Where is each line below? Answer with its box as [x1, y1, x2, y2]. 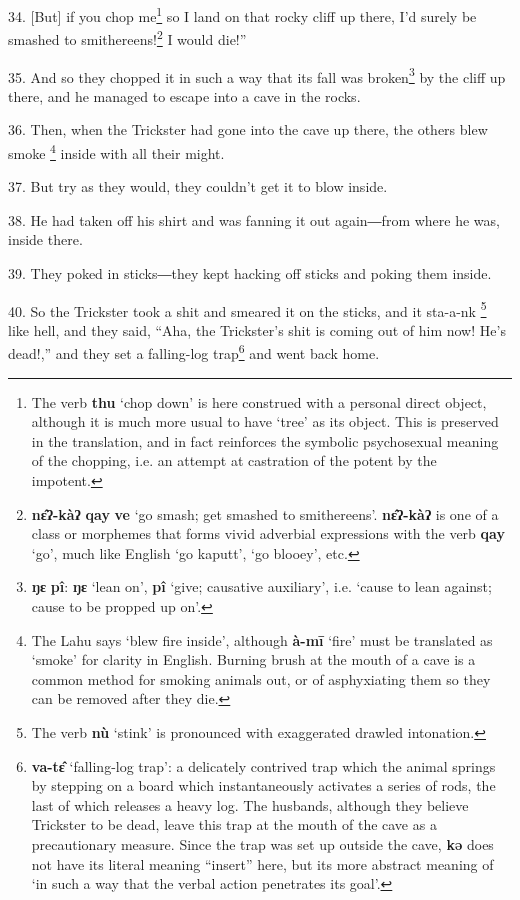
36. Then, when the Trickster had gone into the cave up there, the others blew [8, 119, 488, 140]
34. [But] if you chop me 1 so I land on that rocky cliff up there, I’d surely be [8, 3, 477, 26]
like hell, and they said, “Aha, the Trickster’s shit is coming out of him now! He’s [8, 319, 506, 340]
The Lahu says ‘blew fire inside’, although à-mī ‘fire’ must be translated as [31, 629, 493, 650]
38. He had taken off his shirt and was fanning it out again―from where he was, [8, 209, 500, 230]
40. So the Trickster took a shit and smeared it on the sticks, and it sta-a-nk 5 [8, 297, 487, 321]
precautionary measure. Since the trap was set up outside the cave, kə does [31, 833, 494, 854]
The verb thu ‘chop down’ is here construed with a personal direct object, [31, 391, 487, 412]
